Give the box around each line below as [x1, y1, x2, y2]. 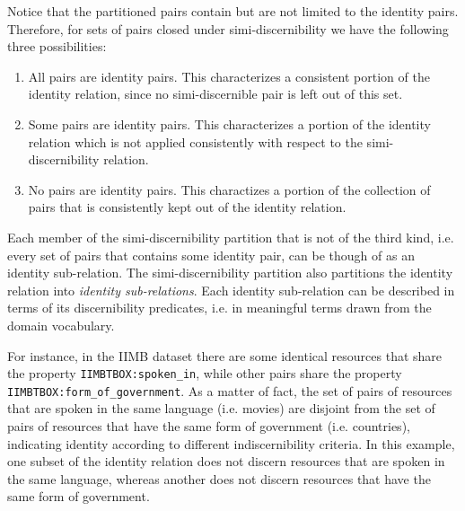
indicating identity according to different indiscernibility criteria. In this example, [7, 434, 455, 453]
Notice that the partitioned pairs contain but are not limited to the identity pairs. [7, 2, 459, 20]
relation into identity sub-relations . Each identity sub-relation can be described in [7, 280, 455, 299]
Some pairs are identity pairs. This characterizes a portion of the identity [28, 114, 431, 133]
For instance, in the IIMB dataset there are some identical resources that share [7, 346, 443, 365]
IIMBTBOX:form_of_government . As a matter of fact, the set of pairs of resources [7, 381, 452, 400]
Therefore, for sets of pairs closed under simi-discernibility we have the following [7, 19, 449, 38]
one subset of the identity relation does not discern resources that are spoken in [7, 452, 445, 471]
